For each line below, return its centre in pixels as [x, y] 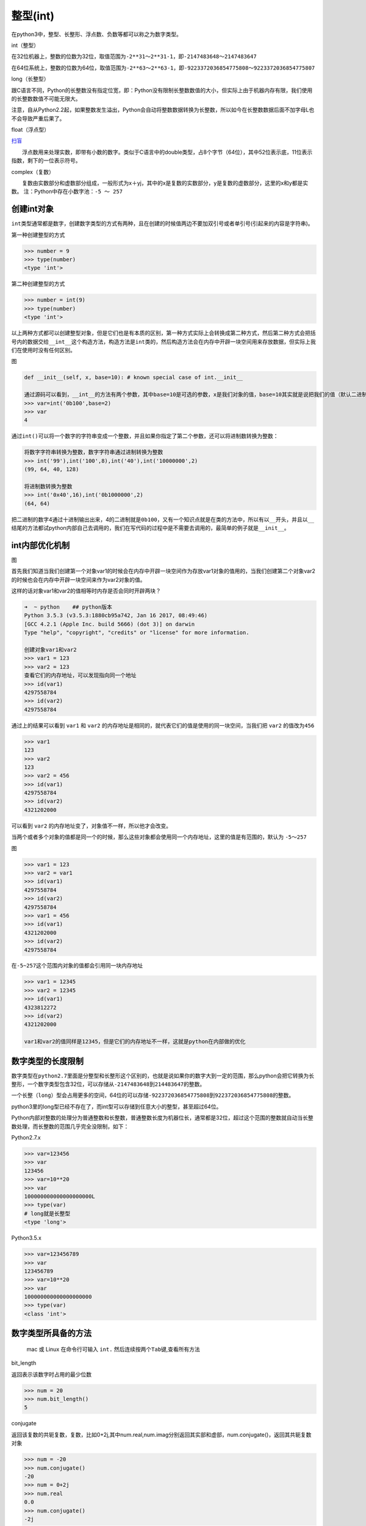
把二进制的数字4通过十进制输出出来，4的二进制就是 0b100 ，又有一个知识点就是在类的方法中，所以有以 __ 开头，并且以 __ [163, 519]
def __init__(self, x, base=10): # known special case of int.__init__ [134, 378]
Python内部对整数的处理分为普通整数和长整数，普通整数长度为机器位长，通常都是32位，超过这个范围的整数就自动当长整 [162, 1118]
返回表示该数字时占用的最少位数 [51, 1374]
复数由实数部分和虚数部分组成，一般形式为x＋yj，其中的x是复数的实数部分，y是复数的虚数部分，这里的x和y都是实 [165, 183]
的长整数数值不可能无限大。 [46, 98]
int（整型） [25, 45]
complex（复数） [33, 172]
